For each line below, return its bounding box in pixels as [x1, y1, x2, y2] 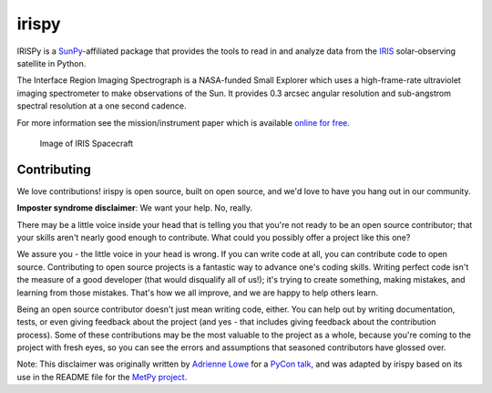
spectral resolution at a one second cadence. [16, 100, 187, 111]
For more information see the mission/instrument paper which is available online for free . [16, 117, 351, 128]
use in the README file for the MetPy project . [16, 371, 188, 382]
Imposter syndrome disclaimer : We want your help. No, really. [16, 202, 253, 213]
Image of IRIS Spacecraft [39, 138, 134, 149]
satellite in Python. [16, 57, 87, 68]
